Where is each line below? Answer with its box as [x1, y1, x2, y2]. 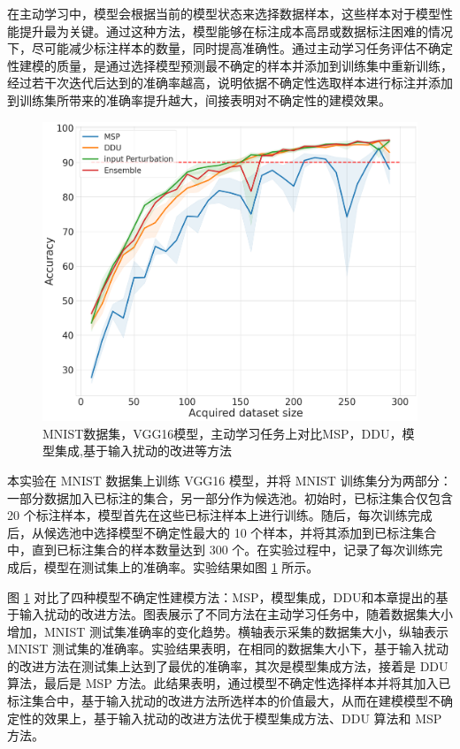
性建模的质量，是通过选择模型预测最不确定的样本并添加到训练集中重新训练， [7, 56, 453, 74]
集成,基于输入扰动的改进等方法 [54, 441, 232, 460]
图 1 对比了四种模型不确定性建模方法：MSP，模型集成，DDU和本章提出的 [7, 587, 436, 606]
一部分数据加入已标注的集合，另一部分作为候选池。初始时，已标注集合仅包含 [7, 488, 453, 507]
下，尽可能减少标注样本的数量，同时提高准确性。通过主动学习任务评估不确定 [7, 39, 453, 57]
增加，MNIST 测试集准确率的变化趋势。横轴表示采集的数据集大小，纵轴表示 [7, 622, 448, 640]
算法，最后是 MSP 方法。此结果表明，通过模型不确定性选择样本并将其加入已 [7, 674, 451, 692]
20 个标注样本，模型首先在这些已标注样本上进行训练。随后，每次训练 [7, 506, 408, 524]
